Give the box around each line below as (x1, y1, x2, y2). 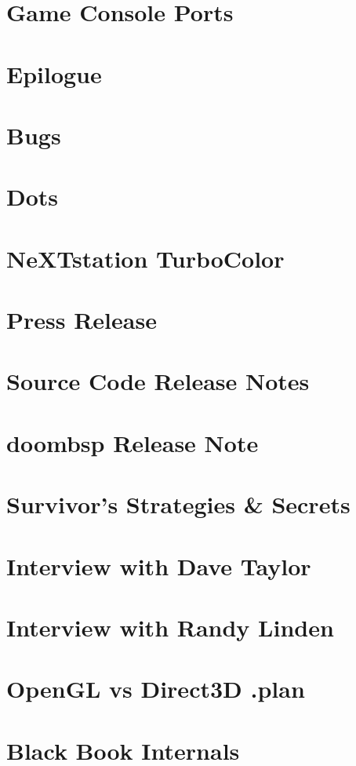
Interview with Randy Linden (6, 611, 334, 643)
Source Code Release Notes (6, 365, 310, 397)
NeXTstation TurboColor (6, 242, 285, 274)
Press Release (6, 304, 157, 336)
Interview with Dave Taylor (6, 549, 311, 582)
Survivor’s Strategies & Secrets (6, 488, 351, 520)
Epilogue (6, 57, 102, 89)
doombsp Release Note (6, 426, 259, 458)
